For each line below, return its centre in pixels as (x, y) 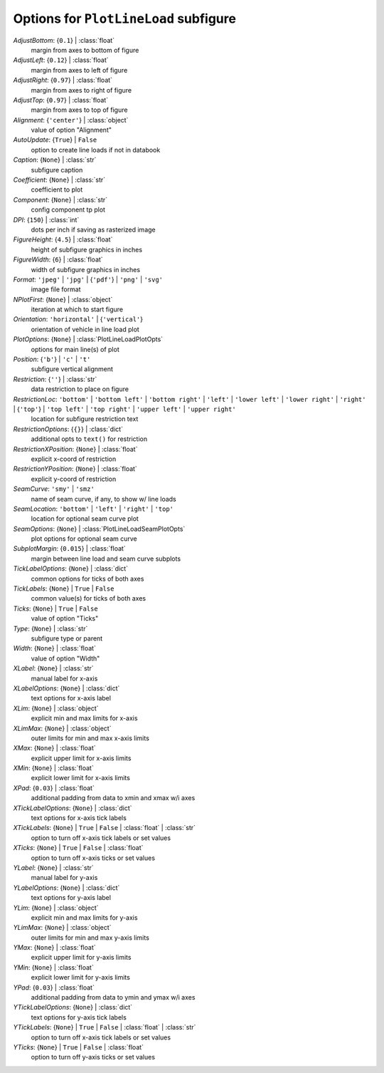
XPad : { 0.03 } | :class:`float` (54, 788)
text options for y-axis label (71, 898)
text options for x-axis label (71, 698)
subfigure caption (57, 170)
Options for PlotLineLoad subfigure (124, 19)
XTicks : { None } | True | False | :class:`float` (78, 848)
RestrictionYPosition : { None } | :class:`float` (75, 469)
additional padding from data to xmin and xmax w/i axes (113, 798)
